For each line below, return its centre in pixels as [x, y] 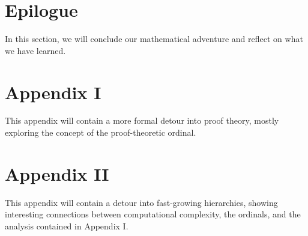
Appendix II [57, 173]
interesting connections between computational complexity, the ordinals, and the [153, 214]
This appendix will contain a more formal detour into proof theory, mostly [142, 120]
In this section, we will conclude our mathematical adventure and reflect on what [154, 39]
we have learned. [35, 50]
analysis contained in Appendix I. [67, 225]
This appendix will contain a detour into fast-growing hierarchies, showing [141, 202]
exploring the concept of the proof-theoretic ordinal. [101, 132]
